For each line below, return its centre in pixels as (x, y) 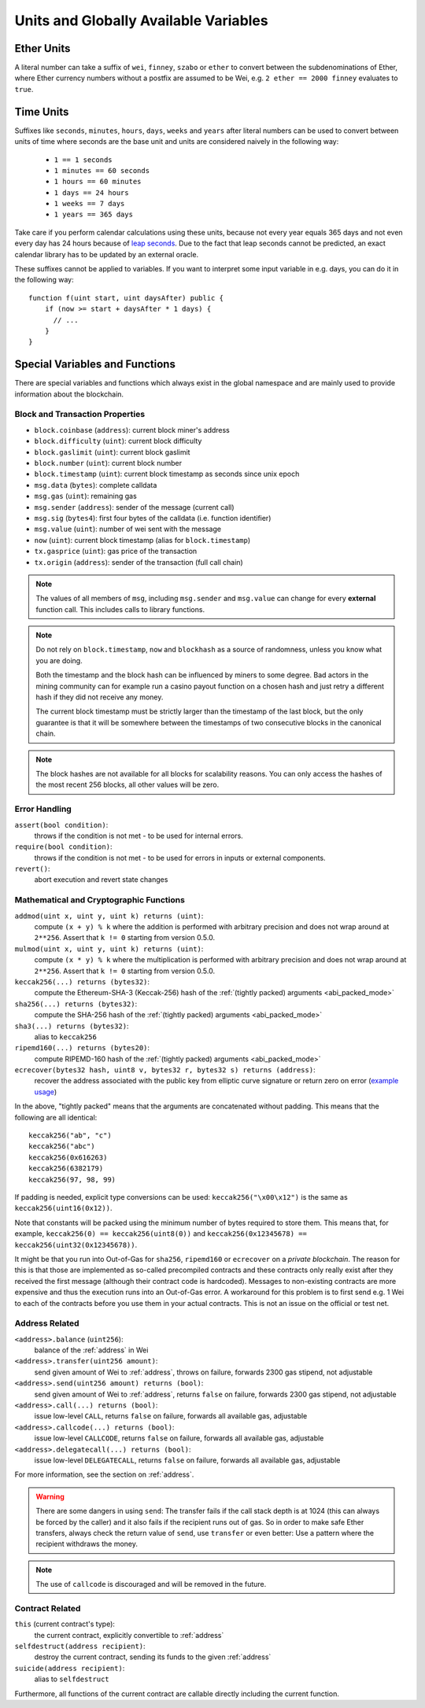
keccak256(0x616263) (68, 1157)
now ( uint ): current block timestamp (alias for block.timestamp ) (142, 540)
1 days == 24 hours (91, 192)
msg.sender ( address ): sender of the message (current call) (135, 507)
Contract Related (48, 1608)
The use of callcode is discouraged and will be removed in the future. (151, 1584)
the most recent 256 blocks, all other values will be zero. (128, 785)
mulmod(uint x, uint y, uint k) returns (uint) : (109, 949)
